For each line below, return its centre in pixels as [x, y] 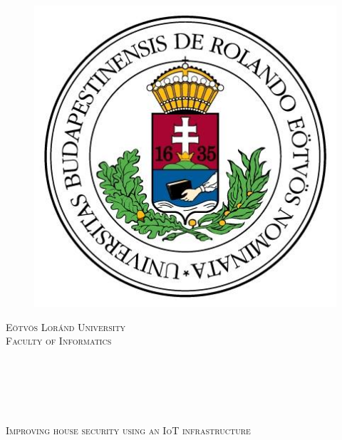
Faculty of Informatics [59, 341]
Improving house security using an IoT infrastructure [128, 430]
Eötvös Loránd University [66, 326]
